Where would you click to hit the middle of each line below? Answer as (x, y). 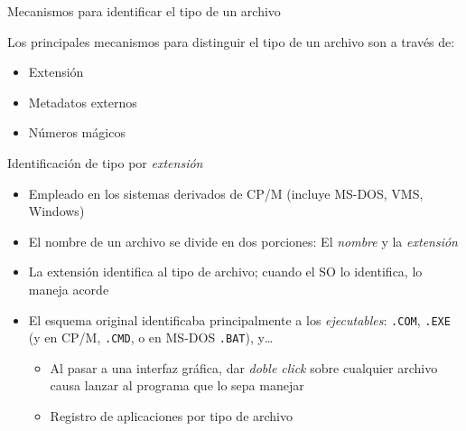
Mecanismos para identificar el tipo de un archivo (144, 11)
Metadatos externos (83, 102)
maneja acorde (69, 289)
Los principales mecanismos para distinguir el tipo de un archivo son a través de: (231, 41)
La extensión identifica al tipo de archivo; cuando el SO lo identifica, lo (225, 272)
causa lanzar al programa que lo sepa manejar (177, 385)
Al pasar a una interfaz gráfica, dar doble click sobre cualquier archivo (244, 367)
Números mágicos (77, 132)
